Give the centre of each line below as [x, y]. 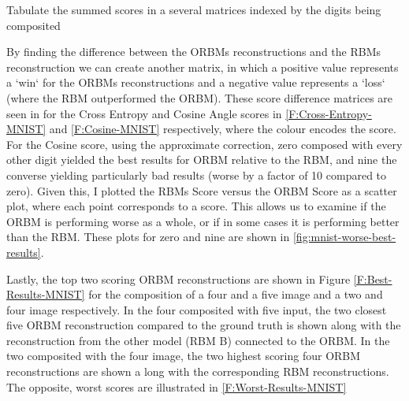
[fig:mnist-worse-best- [344, 237]
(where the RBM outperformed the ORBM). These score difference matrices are [200, 97]
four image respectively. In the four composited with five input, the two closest [197, 309]
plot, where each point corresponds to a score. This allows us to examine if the [196, 206]
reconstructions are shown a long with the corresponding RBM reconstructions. [198, 371]
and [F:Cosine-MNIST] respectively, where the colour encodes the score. [223, 129]
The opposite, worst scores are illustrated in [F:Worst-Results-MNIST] [177, 386]
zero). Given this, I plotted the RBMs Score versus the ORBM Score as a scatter [202, 190]
